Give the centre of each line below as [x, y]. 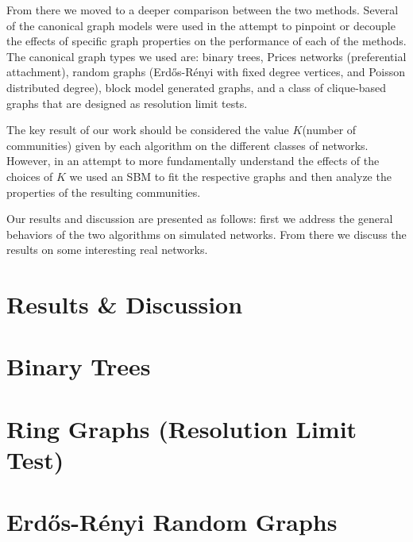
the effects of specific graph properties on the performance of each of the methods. [206, 41]
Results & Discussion [125, 304]
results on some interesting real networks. [107, 250]
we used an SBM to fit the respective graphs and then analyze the [230, 176]
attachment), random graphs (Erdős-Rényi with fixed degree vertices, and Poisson [206, 72]
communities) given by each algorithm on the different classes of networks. [187, 145]
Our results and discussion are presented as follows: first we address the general [200, 219]
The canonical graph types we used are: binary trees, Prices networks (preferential [206, 56]
